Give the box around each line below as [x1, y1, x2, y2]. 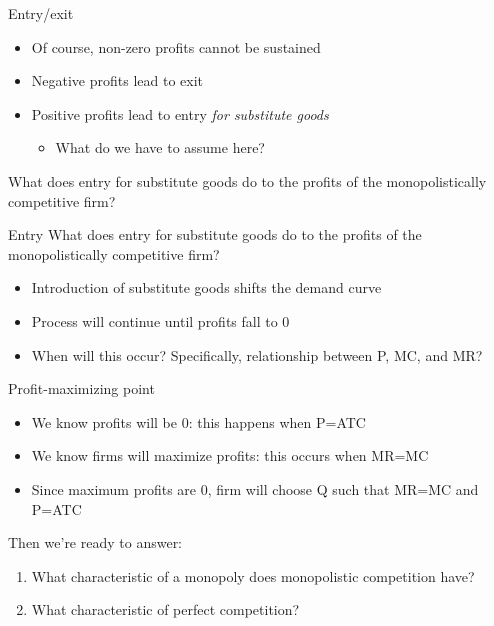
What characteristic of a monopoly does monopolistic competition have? [31, 565, 475, 586]
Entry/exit [8, 3, 74, 23]
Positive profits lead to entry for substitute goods [31, 103, 329, 124]
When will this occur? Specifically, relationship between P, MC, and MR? [31, 344, 483, 365]
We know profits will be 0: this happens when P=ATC [31, 411, 366, 432]
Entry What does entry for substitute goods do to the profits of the [8, 224, 422, 245]
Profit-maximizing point [8, 378, 155, 399]
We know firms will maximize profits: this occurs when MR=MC [31, 445, 429, 466]
